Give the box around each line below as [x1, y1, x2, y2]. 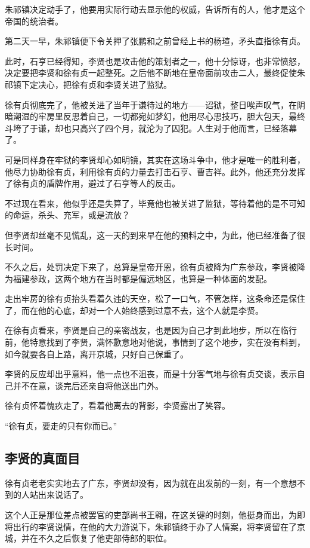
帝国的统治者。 [5, 14, 63, 27]
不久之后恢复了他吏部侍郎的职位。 [38, 532, 172, 544]
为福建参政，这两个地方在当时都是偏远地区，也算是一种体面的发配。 [5, 272, 272, 284]
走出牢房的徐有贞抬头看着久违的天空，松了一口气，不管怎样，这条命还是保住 [5, 292, 305, 305]
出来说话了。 [38, 488, 88, 501]
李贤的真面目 [5, 449, 80, 467]
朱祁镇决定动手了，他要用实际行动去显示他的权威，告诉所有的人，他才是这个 [5, 3, 305, 15]
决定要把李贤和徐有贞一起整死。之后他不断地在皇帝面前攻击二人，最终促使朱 [5, 66, 305, 79]
